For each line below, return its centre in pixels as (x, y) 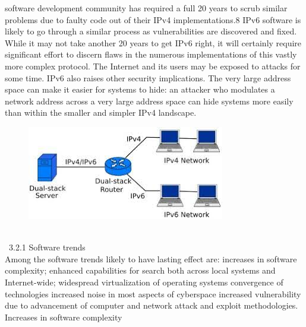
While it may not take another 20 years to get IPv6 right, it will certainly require (153, 42)
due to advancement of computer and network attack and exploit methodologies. (152, 305)
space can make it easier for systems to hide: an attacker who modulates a (140, 89)
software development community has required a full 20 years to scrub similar (146, 8)
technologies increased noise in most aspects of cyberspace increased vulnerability (153, 293)
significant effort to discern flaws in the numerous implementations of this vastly (151, 54)
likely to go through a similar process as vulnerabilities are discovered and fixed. (151, 31)
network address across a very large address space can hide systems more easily (149, 101)
